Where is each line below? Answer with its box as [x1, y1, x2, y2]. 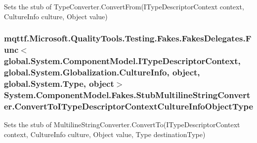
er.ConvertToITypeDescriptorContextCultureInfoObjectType [4, 100, 253, 112]
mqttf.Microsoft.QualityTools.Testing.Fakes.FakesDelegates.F [4, 32, 252, 44]
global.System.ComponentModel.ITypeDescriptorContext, [4, 54, 241, 67]
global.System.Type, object [4, 77, 114, 89]
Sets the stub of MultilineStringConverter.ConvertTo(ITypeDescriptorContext [4, 119, 240, 129]
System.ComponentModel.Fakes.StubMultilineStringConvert [4, 88, 251, 101]
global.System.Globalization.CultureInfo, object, [4, 66, 200, 78]
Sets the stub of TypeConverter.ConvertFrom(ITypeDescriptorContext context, [4, 1, 244, 11]
